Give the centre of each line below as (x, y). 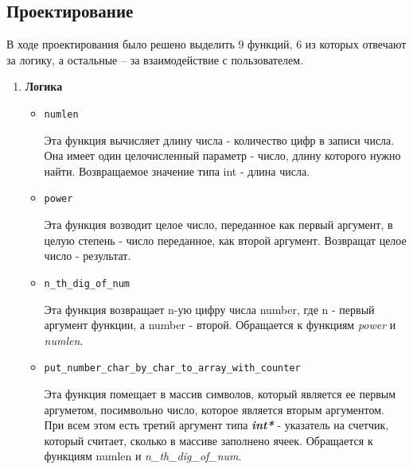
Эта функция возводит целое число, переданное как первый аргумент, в (218, 225)
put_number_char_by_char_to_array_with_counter (172, 368)
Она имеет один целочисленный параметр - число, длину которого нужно (222, 155)
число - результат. (88, 256)
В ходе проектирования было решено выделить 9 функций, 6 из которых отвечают (206, 44)
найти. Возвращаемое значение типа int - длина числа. (177, 171)
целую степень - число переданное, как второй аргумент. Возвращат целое (225, 240)
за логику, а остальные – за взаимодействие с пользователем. (155, 59)
